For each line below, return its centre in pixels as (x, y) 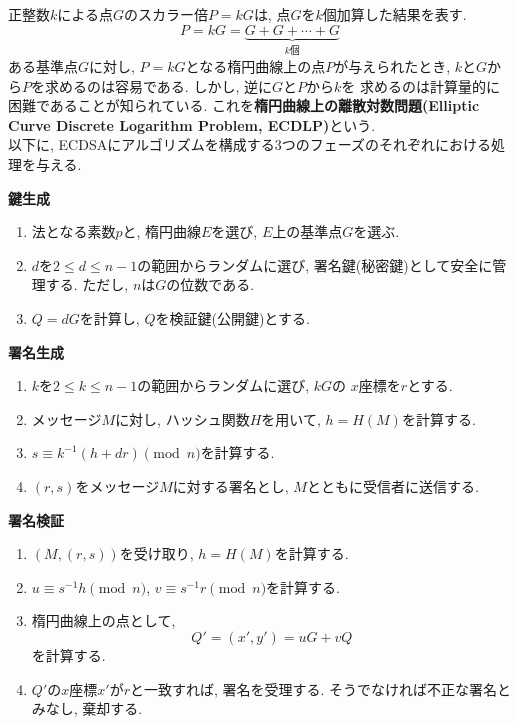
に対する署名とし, (230, 485)
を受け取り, (156, 553)
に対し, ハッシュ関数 (182, 418)
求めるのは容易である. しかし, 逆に (158, 85)
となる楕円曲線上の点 (255, 66)
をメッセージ (117, 485)
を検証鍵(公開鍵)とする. (232, 317)
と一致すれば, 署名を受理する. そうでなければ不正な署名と (320, 688)
